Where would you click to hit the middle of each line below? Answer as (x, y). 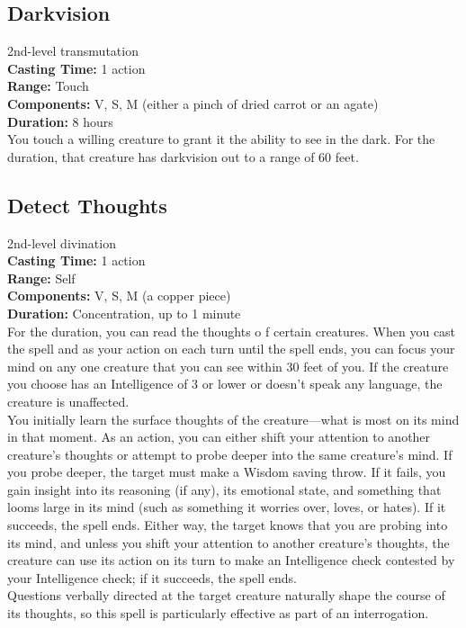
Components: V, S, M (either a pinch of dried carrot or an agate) (193, 103)
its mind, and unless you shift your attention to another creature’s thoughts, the (229, 542)
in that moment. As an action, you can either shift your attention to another (219, 437)
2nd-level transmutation (73, 51)
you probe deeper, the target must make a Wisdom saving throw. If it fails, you (227, 472)
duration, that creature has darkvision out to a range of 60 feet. (183, 156)
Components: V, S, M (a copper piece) (119, 296)
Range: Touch (48, 86)
